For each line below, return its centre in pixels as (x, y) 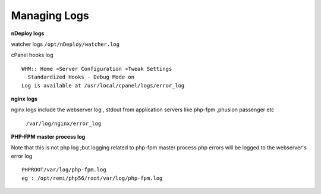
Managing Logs (50, 15)
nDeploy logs (28, 33)
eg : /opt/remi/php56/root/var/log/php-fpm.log (92, 178)
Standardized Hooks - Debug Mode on (81, 77)
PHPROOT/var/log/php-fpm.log (64, 170)
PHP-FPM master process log (48, 137)
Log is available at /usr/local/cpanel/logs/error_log (103, 85)
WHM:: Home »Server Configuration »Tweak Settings (97, 69)
